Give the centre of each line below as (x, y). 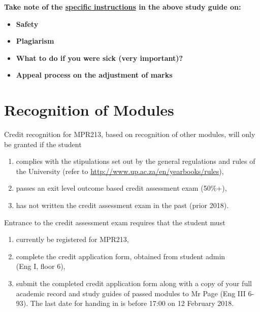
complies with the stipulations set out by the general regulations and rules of (136, 161)
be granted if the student (43, 144)
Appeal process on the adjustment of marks (94, 75)
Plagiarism (35, 41)
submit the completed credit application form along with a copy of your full (134, 283)
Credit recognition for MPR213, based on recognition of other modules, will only (130, 134)
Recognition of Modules (89, 110)
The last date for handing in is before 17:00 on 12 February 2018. (132, 303)
